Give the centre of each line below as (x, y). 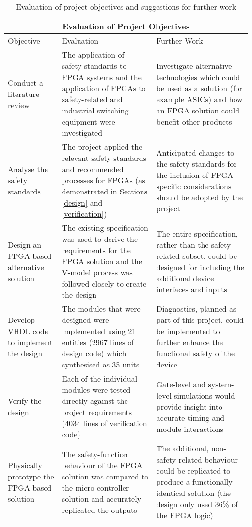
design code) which (94, 353)
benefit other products (194, 121)
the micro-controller (95, 487)
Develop (21, 320)
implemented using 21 (99, 331)
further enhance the (190, 342)
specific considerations (194, 186)
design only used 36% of (197, 504)
